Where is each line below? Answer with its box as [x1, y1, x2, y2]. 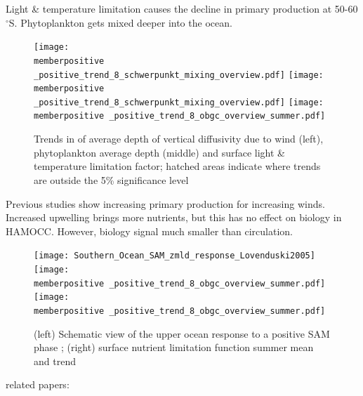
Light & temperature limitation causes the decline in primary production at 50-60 [6, 1, 358, 15]
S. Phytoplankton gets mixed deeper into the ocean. [8, 15, 232, 29]
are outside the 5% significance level [34, 172, 189, 187]
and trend [34, 353, 76, 368]
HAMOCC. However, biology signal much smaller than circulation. [6, 223, 293, 238]
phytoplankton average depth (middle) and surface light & [34, 145, 285, 159]
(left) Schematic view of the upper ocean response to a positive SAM [34, 326, 330, 341]
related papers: [6, 377, 70, 392]
